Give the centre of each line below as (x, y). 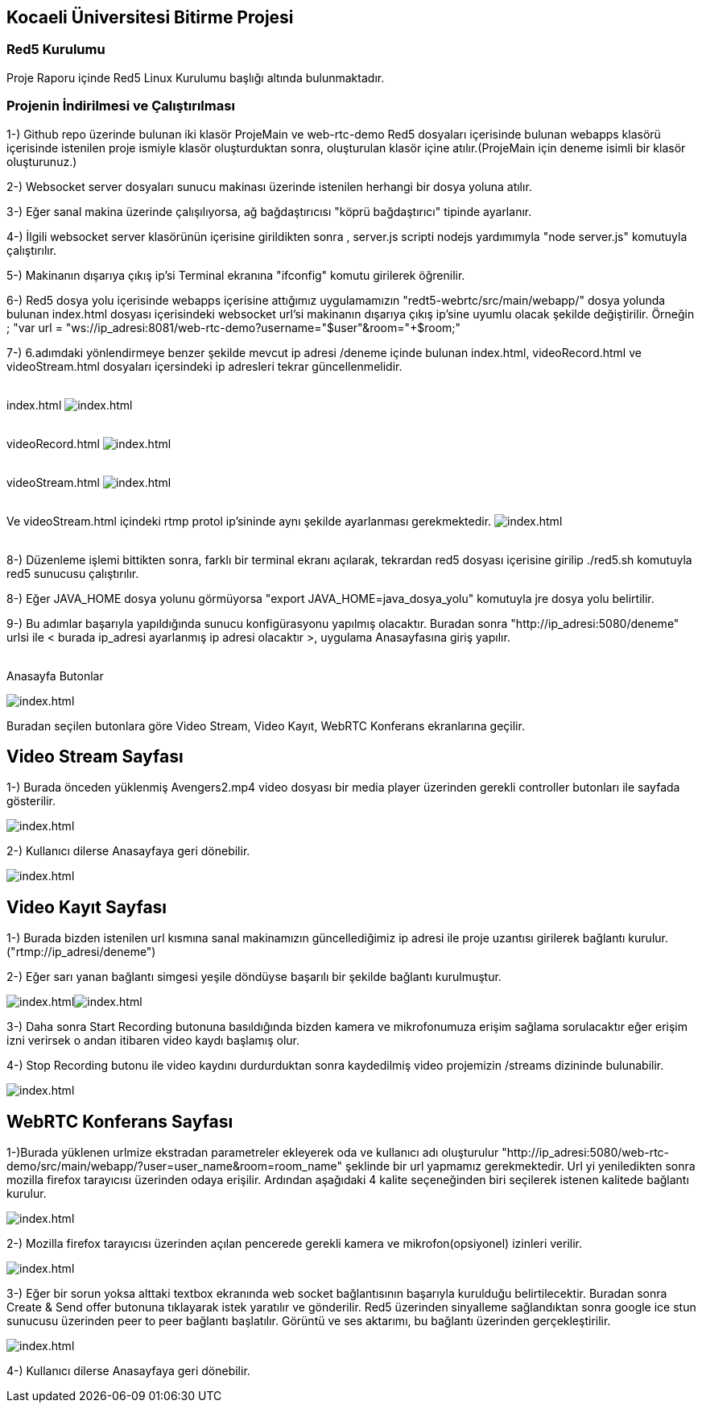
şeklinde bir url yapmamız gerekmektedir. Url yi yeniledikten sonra (520, 1166)
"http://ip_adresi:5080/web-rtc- (586, 1153)
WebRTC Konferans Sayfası (120, 1121)
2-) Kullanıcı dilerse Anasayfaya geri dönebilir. (128, 851)
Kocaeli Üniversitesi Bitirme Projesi (150, 17)
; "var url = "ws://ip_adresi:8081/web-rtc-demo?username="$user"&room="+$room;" (234, 327)
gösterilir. (31, 801)
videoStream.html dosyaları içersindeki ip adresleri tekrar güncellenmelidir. (204, 366)
